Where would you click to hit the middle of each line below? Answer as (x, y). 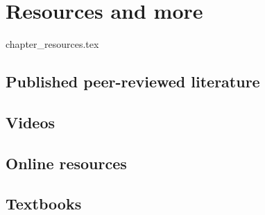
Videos (31, 122)
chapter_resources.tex (52, 44)
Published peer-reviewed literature (133, 81)
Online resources (66, 163)
